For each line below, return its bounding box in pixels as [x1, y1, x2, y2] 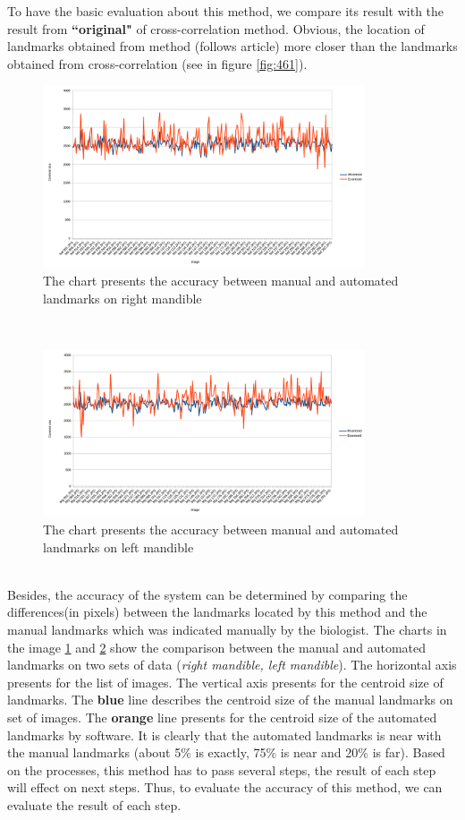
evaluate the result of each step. [7, 795, 182, 814]
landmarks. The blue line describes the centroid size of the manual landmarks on [7, 690, 453, 709]
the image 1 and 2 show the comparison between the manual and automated [7, 637, 427, 656]
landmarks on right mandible [43, 288, 202, 307]
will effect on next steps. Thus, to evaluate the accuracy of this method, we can [7, 778, 443, 797]
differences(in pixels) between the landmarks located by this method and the [7, 602, 427, 621]
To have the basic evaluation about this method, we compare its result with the [7, 2, 444, 20]
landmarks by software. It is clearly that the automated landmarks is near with [7, 725, 442, 744]
